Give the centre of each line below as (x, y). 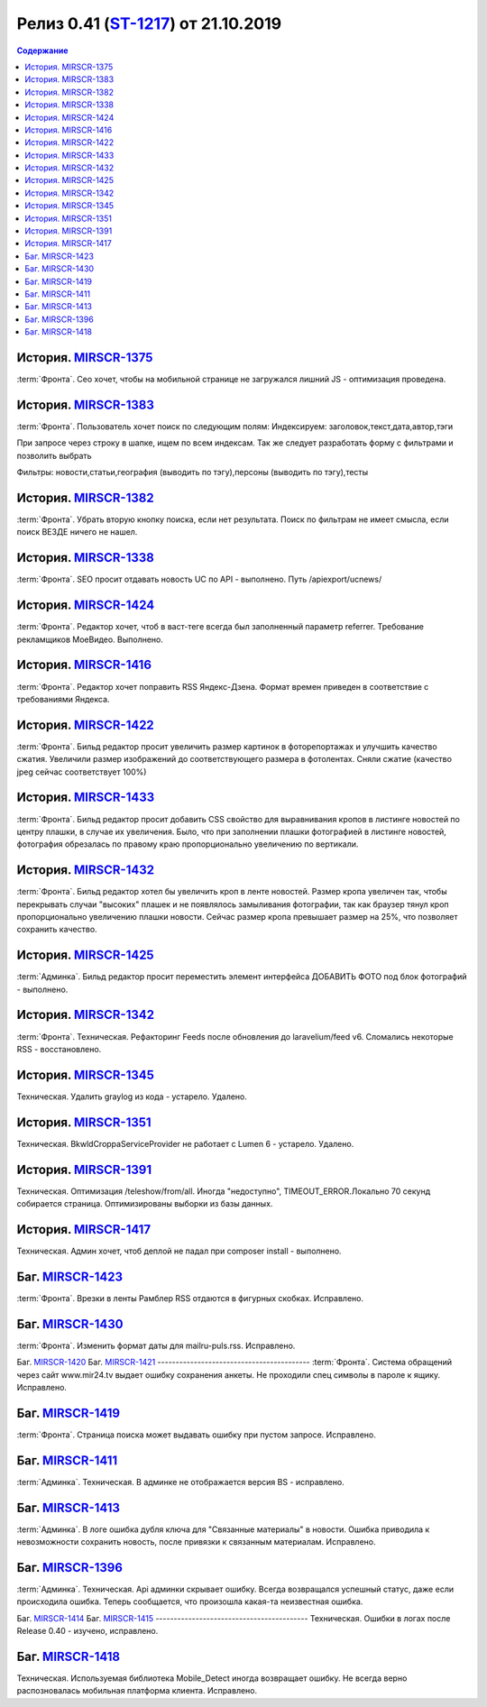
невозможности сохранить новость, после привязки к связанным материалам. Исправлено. (196, 1542)
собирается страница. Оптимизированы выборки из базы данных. (145, 1204)
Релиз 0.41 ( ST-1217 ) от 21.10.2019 (149, 23)
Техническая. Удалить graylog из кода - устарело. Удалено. (132, 1097)
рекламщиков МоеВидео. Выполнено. (90, 639)
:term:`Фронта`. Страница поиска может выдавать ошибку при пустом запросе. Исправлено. (196, 1435)
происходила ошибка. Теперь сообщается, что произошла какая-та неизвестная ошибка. (190, 1601)
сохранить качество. (57, 930)
